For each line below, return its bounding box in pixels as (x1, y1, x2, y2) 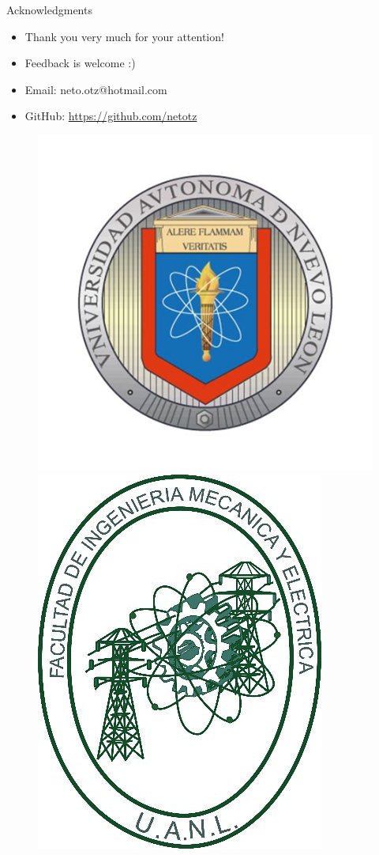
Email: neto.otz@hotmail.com (24, 81, 167, 97)
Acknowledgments (6, 2, 92, 17)
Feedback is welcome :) (24, 55, 136, 71)
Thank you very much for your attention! (24, 28, 224, 44)
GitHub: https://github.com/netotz (24, 108, 197, 124)
